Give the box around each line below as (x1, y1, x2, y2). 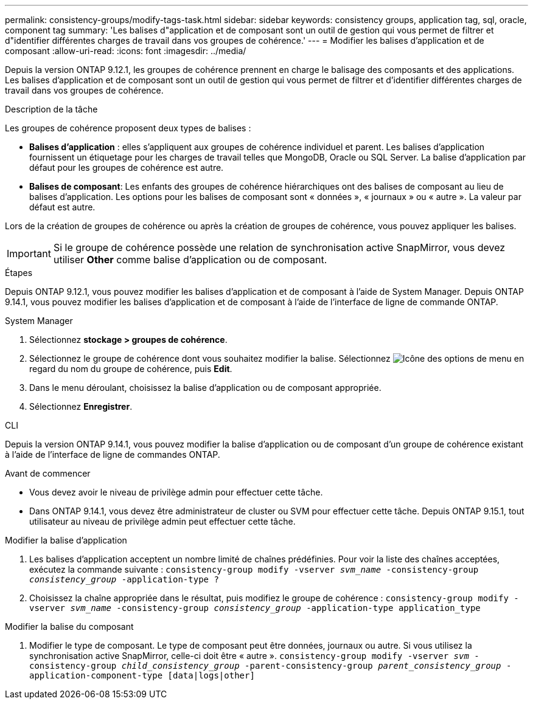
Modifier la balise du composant (5, 621, 134, 632)
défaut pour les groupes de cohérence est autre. (29, 162, 224, 173)
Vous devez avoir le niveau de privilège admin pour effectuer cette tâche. (29, 487, 323, 497)
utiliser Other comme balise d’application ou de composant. (53, 254, 327, 266)
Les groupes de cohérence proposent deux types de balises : (5, 123, 251, 133)
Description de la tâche (5, 104, 98, 114)
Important (7, 247, 51, 260)
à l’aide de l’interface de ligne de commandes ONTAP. (5, 449, 220, 460)
